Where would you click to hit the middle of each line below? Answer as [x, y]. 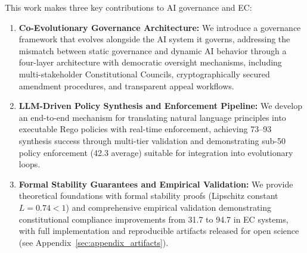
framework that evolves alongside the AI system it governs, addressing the [154, 39]
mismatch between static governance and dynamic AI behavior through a [153, 50]
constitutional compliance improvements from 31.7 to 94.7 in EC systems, [153, 219]
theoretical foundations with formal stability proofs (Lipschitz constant [148, 196]
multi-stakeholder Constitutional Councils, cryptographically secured [144, 74]
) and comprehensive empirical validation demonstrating [169, 207]
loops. [30, 164]
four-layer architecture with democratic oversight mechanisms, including [150, 62]
